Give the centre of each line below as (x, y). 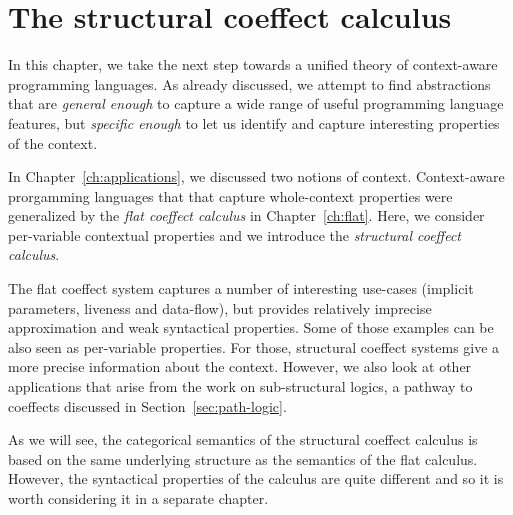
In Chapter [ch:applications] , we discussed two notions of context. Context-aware (256, 176)
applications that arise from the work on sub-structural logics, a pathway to (240, 386)
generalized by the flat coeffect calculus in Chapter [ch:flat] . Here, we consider (246, 215)
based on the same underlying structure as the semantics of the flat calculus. (243, 458)
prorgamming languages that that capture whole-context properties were (230, 195)
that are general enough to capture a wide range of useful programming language (256, 103)
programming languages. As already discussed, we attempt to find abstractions (249, 83)
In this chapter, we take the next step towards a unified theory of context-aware (253, 64)
